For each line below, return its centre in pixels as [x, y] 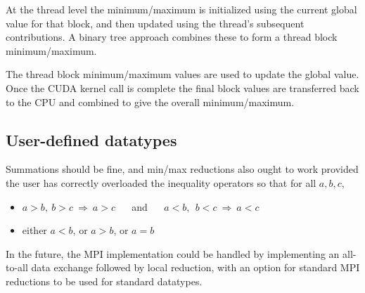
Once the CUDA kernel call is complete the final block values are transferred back [182, 87]
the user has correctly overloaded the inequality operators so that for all [161, 182]
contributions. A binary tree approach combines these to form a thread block [172, 37]
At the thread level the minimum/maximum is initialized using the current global [181, 9]
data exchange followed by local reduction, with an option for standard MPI [196, 267]
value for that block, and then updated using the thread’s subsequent [155, 23]
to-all [17, 267]
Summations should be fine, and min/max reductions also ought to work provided [182, 169]
